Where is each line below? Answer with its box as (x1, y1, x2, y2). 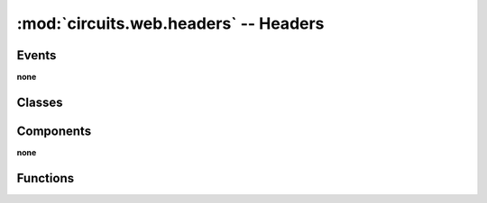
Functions (16, 171, 75, 186)
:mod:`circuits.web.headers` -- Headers (16, 13, 325, 33)
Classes (16, 94, 63, 110)
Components (16, 123, 92, 138)
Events (16, 48, 57, 63)
